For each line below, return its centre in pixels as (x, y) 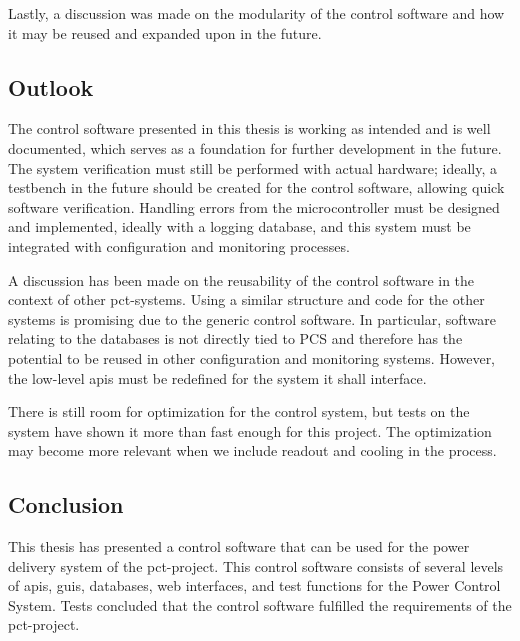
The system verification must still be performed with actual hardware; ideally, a (252, 167)
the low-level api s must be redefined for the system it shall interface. (217, 377)
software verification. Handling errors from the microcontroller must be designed (254, 206)
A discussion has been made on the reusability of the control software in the (241, 279)
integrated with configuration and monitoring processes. (179, 245)
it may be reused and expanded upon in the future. (165, 32)
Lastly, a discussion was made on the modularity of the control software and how (256, 13)
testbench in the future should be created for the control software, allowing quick (256, 187)
